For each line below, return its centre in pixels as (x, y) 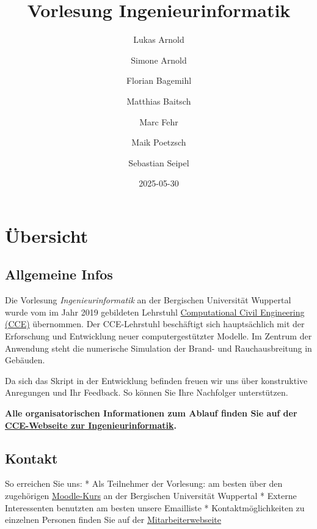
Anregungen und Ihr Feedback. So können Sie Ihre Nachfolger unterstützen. (147, 392)
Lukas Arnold (159, 39)
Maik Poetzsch (159, 142)
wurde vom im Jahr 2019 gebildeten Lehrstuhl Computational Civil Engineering (155, 312)
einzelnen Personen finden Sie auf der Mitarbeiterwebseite (113, 520)
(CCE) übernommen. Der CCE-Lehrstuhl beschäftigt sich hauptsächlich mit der (155, 324)
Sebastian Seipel (159, 162)
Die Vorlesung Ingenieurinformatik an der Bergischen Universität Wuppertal (148, 300)
